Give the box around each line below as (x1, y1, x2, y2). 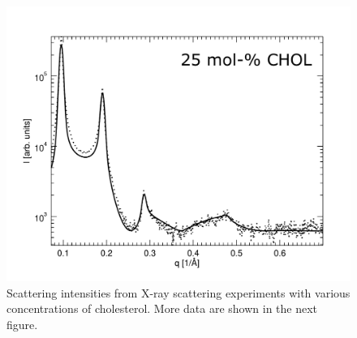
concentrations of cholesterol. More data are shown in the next (6, 300, 318, 317)
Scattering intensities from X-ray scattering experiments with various (6, 284, 351, 301)
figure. (6, 315, 38, 332)
